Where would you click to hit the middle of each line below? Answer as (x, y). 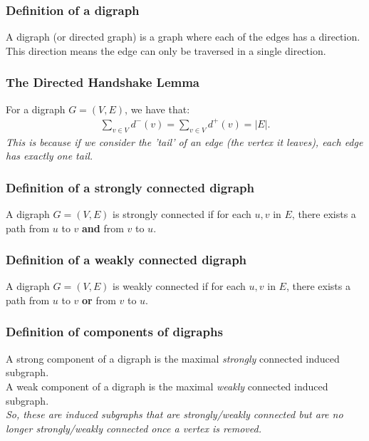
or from (99, 300)
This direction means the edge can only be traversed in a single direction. (166, 50)
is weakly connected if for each (179, 286)
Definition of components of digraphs (114, 332)
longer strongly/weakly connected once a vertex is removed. (134, 428)
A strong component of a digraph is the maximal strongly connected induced (173, 358)
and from (103, 228)
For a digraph (36, 109)
